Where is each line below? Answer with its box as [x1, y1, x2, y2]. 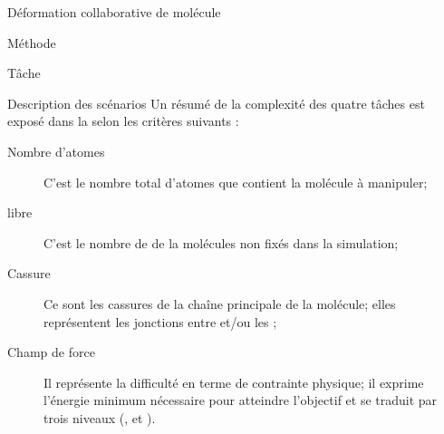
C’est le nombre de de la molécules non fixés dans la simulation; [43, 233, 399, 252]
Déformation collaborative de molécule [7, 3, 221, 21]
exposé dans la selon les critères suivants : [7, 111, 239, 130]
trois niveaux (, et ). [43, 408, 156, 427]
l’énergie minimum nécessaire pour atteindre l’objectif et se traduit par [43, 391, 438, 410]
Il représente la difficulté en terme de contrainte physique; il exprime [43, 372, 424, 391]
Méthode [7, 33, 56, 52]
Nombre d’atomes [7, 141, 105, 160]
